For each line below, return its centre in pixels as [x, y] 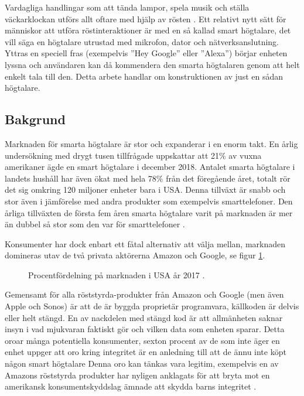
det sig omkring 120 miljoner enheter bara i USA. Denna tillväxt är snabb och [145, 190]
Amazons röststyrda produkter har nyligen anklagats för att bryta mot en [137, 375]
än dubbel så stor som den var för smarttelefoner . [95, 224]
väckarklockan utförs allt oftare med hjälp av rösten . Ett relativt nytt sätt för [146, 18]
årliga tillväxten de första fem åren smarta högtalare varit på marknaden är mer [149, 212]
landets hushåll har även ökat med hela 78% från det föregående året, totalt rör [148, 178]
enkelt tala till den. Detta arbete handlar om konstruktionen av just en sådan [144, 76]
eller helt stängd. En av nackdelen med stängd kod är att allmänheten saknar [144, 317]
